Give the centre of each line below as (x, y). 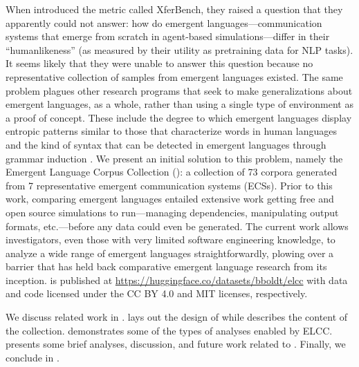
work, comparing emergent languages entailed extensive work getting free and (170, 199)
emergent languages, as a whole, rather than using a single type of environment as (179, 104)
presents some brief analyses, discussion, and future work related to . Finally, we (176, 344)
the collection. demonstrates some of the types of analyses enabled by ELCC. (169, 330)
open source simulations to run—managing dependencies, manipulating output (172, 212)
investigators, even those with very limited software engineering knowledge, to (171, 239)
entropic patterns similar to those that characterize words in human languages (171, 131)
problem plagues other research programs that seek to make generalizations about (179, 90)
